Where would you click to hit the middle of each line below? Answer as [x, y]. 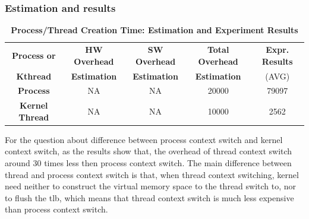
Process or [34, 55]
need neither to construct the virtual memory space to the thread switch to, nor [151, 186]
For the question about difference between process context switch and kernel [144, 139]
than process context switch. [56, 209]
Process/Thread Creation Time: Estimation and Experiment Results [154, 30]
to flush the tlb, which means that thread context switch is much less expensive [149, 197]
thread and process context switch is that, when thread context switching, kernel [152, 174]
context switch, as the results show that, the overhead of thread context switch [149, 151]
